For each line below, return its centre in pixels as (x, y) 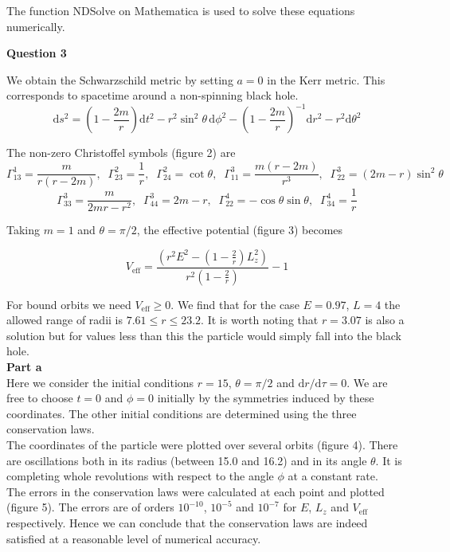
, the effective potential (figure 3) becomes (240, 230)
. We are (367, 382)
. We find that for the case (235, 304)
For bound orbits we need (69, 304)
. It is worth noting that (260, 320)
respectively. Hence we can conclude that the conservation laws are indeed (187, 522)
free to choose (40, 398)
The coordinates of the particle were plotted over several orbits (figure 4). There (202, 444)
